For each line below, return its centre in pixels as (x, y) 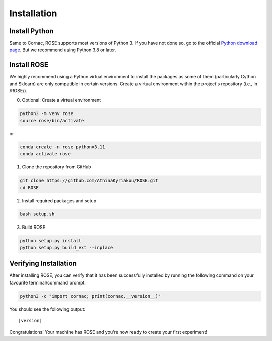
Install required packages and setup (59, 201)
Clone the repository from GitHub (56, 167)
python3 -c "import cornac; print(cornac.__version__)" (90, 296)
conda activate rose (45, 154)
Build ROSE (33, 227)
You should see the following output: (47, 309)
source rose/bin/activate (52, 120)
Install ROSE (29, 65)
